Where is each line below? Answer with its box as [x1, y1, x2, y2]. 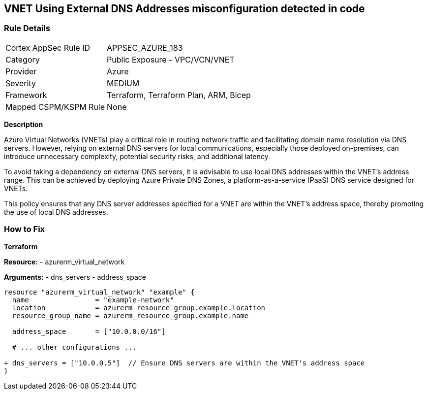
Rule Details [4, 23, 51, 33]
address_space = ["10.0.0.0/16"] [12, 327, 166, 335]
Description [4, 120, 43, 129]
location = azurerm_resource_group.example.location [12, 303, 266, 312]
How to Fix [4, 224, 45, 234]
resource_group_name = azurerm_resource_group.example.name [12, 311, 249, 320]
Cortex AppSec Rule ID [5, 42, 91, 53]
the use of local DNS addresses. [4, 207, 108, 216]
